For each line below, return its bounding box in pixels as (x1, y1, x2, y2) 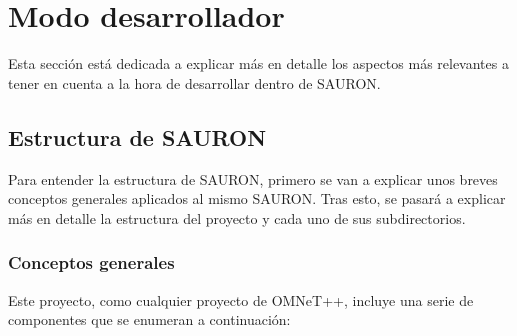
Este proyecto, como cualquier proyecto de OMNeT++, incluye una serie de (8, 289, 474, 310)
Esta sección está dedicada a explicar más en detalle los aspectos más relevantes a (8, 53, 509, 74)
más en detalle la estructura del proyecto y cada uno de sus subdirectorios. (8, 207, 466, 228)
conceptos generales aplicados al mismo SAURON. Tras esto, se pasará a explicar (8, 188, 506, 209)
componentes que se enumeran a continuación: (8, 309, 291, 330)
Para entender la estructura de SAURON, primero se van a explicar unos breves (8, 168, 498, 189)
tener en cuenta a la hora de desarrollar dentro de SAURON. (8, 72, 381, 93)
